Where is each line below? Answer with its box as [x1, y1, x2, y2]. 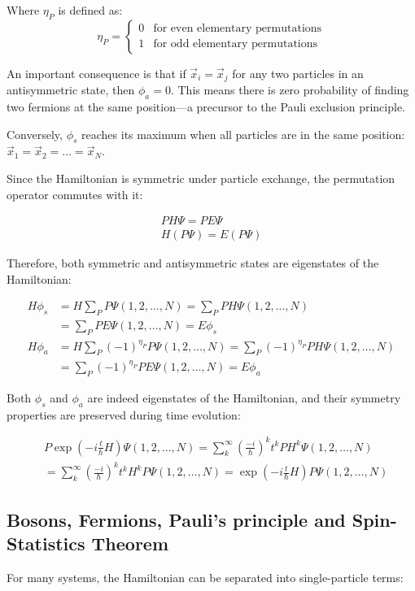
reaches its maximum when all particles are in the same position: [81, 125, 405, 142]
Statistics [7, 531, 85, 556]
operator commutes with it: [7, 185, 143, 202]
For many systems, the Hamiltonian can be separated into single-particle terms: [7, 568, 404, 585]
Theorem [91, 531, 169, 556]
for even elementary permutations [153, 23, 322, 35]
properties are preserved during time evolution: [7, 406, 241, 423]
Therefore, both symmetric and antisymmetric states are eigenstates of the [7, 254, 379, 272]
